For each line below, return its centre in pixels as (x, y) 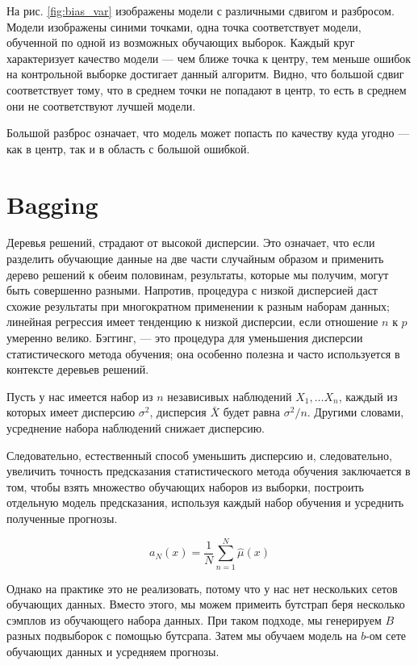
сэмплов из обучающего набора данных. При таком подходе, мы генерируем (194, 619)
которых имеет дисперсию (71, 412)
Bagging (52, 204)
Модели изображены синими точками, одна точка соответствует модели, (184, 26)
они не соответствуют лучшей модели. (101, 105)
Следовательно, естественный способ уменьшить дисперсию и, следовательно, (199, 455)
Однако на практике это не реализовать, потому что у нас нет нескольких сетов (202, 588)
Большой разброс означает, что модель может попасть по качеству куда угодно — (208, 133)
